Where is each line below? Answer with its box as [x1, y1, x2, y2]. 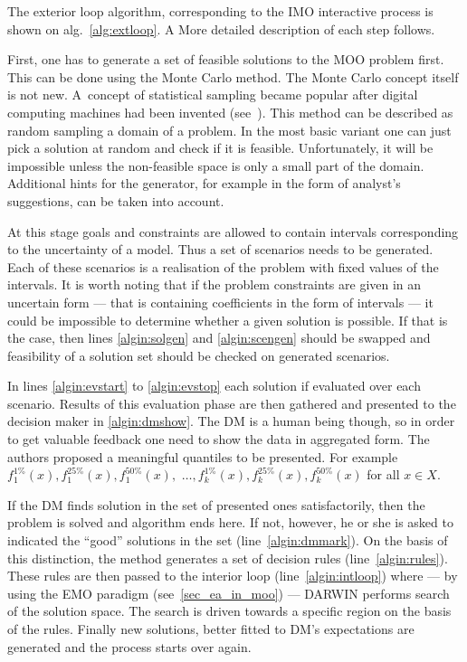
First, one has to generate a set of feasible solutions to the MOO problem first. [7, 50, 444, 69]
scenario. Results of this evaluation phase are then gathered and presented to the [7, 393, 456, 412]
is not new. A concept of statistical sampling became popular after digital [7, 85, 418, 104]
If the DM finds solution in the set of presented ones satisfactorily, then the [7, 495, 425, 514]
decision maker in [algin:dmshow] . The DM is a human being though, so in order [7, 411, 455, 430]
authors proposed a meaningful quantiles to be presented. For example [7, 447, 398, 466]
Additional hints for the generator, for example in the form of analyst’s [7, 174, 401, 193]
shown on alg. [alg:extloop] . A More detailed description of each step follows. [7, 19, 435, 38]
